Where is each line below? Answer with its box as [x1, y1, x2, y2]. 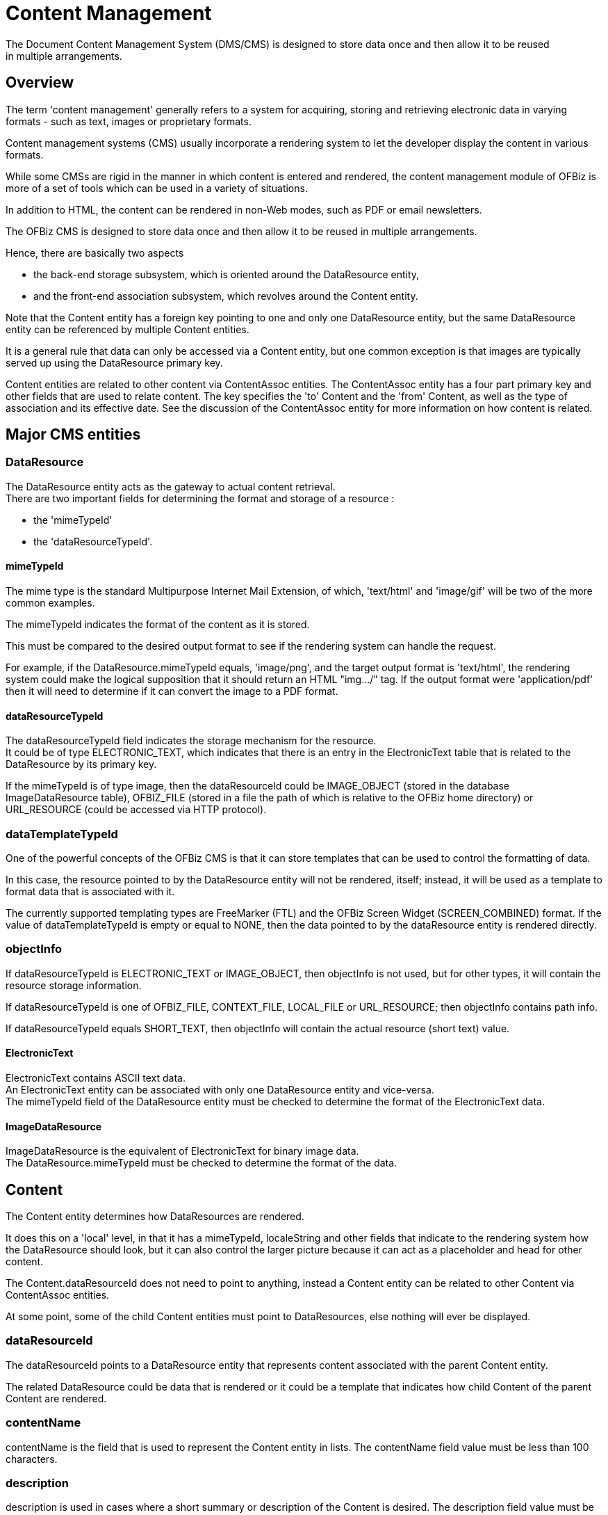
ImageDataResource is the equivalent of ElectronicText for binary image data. [6, 1145, 359, 1157]
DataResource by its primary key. [6, 758, 157, 771]
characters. [6, 1452, 58, 1465]
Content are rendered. [6, 1392, 107, 1404]
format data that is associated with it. [6, 885, 175, 897]
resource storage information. [6, 979, 142, 991]
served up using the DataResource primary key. [6, 356, 223, 369]
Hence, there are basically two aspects [6, 246, 184, 259]
